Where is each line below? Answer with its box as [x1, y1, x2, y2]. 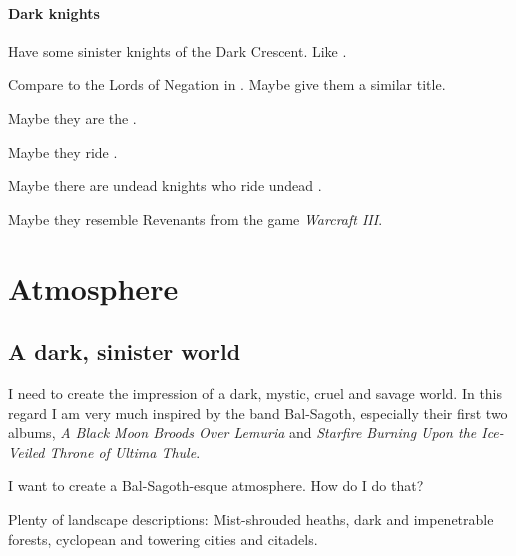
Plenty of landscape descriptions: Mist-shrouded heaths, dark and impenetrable [8, 508, 494, 529]
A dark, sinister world [8, 336, 241, 367]
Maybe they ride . [8, 141, 118, 162]
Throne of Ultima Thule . [49, 441, 201, 462]
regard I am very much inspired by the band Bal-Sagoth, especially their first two [8, 402, 508, 423]
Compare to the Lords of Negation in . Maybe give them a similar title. [8, 74, 446, 95]
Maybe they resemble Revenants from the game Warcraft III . [8, 208, 383, 229]
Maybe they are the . [8, 107, 137, 128]
